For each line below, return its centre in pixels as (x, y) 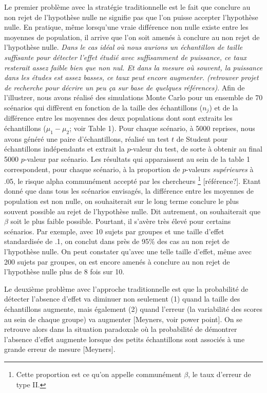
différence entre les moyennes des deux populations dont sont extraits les (118, 118)
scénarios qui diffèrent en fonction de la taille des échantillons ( (103, 107)
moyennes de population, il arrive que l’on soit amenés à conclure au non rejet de (132, 37)
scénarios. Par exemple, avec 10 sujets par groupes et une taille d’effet (114, 231)
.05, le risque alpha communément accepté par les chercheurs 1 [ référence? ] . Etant (132, 180)
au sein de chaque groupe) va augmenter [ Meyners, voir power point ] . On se (123, 319)
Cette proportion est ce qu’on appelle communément (99, 374)
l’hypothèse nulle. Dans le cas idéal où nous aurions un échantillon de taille (123, 47)
